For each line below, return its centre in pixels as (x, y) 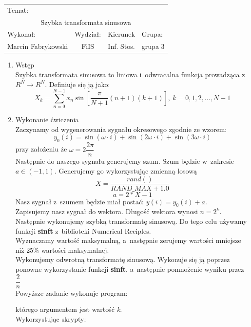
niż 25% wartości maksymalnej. (62, 250)
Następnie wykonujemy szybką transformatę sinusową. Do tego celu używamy (131, 221)
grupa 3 (153, 46)
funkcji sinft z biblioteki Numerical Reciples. (83, 230)
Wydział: (88, 34)
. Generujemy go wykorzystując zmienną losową (125, 170)
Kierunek (121, 34)
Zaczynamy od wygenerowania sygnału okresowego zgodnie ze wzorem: (121, 129)
